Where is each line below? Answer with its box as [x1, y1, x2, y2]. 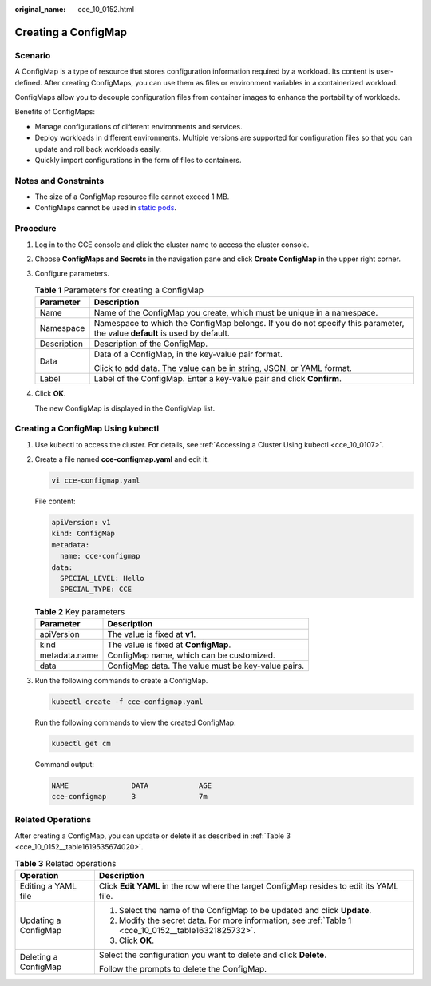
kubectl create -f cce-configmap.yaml [51, 697, 204, 706]
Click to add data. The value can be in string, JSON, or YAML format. [93, 363, 353, 374]
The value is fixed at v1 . [107, 628, 196, 639]
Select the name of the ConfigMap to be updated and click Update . [118, 904, 372, 916]
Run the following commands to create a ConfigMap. [34, 675, 208, 685]
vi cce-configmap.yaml [51, 476, 140, 485]
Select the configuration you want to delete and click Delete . [98, 949, 327, 960]
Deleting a [19, 951, 58, 962]
